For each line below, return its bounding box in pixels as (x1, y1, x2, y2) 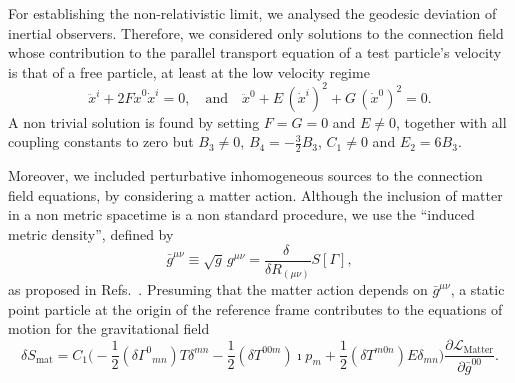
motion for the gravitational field (8, 318, 210, 339)
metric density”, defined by (8, 224, 174, 245)
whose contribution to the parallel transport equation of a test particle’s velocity (8, 42, 502, 63)
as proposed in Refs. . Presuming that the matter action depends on (8, 279, 428, 300)
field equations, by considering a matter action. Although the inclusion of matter (8, 184, 503, 205)
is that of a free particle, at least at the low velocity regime (8, 61, 370, 82)
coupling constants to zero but (8, 131, 194, 152)
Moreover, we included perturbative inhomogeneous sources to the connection (8, 165, 483, 186)
